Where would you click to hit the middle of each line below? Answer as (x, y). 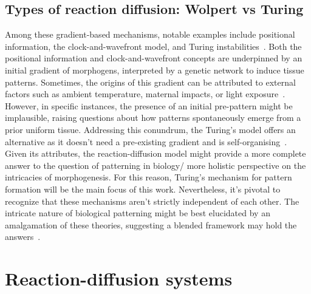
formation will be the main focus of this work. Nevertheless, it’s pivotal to (143, 189)
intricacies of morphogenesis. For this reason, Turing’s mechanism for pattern (149, 177)
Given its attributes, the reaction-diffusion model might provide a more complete (155, 153)
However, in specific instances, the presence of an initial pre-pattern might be (149, 105)
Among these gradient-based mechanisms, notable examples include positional (150, 34)
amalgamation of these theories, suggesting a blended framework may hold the (151, 224)
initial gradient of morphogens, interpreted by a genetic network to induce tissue (155, 70)
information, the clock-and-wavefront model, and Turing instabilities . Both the (153, 46)
